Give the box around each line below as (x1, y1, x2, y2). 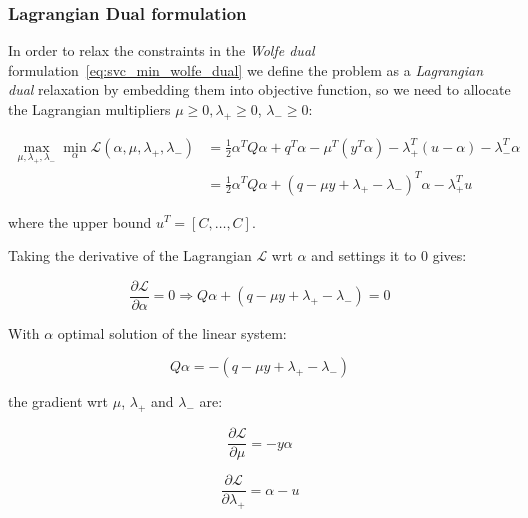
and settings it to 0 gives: (311, 245, 467, 266)
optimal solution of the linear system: (57, 322, 287, 343)
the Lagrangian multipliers (8, 99, 171, 119)
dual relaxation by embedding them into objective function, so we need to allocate (8, 79, 511, 100)
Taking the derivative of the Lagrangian (8, 245, 252, 266)
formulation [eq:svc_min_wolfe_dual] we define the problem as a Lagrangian (8, 59, 484, 80)
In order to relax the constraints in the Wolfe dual (8, 40, 315, 61)
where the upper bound (8, 211, 152, 232)
